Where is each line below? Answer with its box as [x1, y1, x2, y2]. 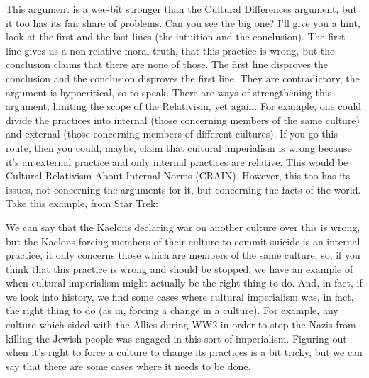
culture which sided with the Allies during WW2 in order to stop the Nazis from [6, 317, 356, 332]
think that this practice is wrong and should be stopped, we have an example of [6, 261, 353, 276]
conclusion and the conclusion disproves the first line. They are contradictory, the [6, 70, 360, 85]
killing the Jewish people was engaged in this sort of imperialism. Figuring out [6, 330, 347, 345]
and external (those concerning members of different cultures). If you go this [6, 126, 338, 141]
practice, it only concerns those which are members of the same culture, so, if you [6, 248, 360, 262]
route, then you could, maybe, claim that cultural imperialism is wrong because [6, 140, 352, 155]
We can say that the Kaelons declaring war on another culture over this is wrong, [6, 219, 360, 234]
